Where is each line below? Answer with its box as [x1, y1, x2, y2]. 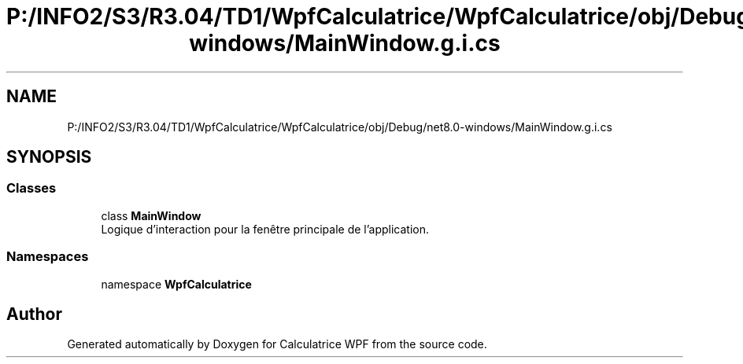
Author [6, 303, 62, 324]
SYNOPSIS [6, 147, 92, 167]
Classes [6, 180, 57, 197]
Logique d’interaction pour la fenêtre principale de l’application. [101, 222, 430, 236]
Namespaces [6, 248, 89, 265]
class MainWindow [101, 208, 201, 222]
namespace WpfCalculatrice [101, 277, 252, 291]
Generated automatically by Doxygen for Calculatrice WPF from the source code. [67, 337, 487, 351]
